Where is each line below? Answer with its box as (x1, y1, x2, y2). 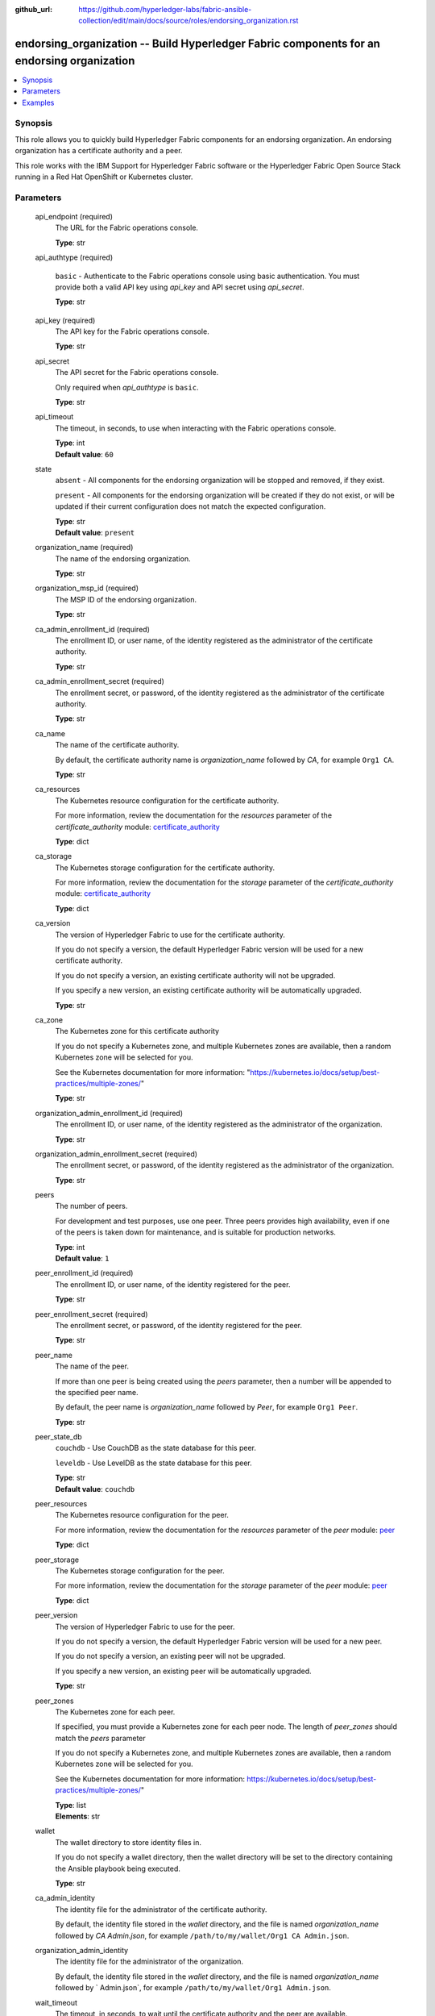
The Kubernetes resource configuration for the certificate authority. (55, 795, 280, 806)
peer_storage (35, 1555, 80, 1564)
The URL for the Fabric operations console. (55, 223, 199, 233)
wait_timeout (35, 1997, 78, 2007)
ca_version (35, 918, 71, 928)
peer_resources (35, 1499, 88, 1509)
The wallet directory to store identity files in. (55, 1837, 201, 1847)
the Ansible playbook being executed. (55, 1864, 181, 1873)
